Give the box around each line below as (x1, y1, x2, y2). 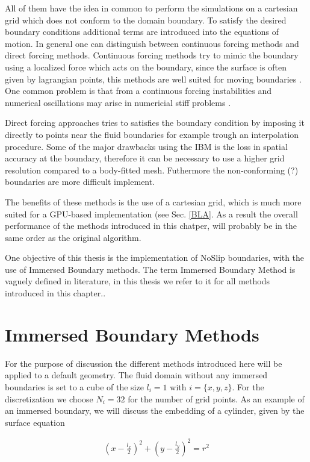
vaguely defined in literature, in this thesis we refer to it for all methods (5, 275, 270, 287)
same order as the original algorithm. (5, 231, 141, 243)
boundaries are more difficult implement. (5, 175, 155, 188)
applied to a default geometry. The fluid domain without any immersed (5, 369, 268, 381)
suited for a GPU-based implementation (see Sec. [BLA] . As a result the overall (5, 207, 298, 220)
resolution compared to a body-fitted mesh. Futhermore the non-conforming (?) (5, 163, 299, 176)
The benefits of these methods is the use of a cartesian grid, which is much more (5, 195, 302, 208)
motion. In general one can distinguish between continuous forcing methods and (5, 37, 299, 49)
